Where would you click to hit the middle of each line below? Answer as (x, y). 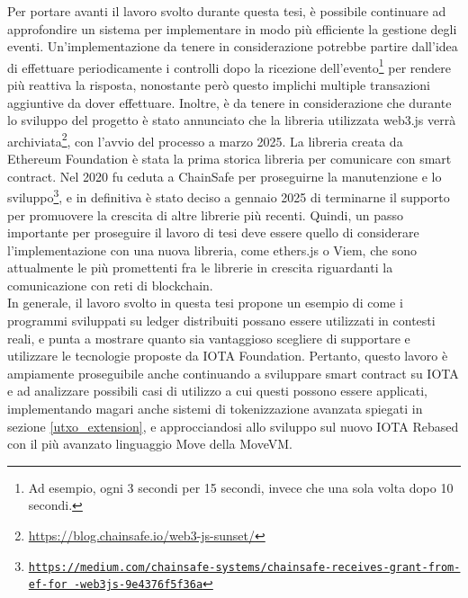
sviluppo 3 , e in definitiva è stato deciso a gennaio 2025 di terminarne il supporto (229, 196)
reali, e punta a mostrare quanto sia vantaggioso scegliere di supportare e (209, 338)
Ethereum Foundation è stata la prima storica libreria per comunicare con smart (229, 159)
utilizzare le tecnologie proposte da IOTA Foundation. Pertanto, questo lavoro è (228, 356)
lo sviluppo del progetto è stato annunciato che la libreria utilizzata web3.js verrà (232, 120)
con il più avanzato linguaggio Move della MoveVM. (150, 444)
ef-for (48, 585)
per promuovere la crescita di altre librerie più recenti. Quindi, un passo (206, 214)
